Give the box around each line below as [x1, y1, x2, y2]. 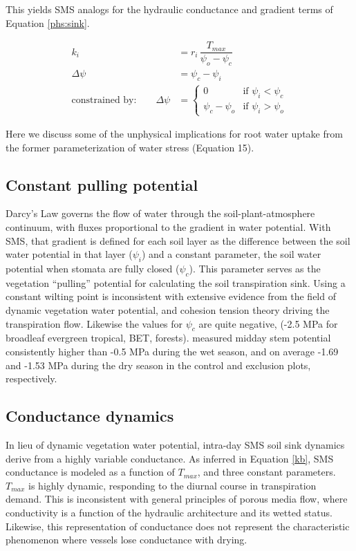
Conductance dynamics [6, 405, 174, 427]
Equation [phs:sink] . [6, 15, 90, 30]
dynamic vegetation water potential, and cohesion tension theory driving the [6, 303, 330, 317]
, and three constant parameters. [197, 465, 336, 479]
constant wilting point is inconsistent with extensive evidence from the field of [6, 289, 336, 303]
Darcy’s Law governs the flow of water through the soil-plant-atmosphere [6, 206, 315, 221]
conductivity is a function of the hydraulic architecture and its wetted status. [6, 505, 332, 519]
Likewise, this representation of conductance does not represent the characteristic [6, 519, 350, 533]
